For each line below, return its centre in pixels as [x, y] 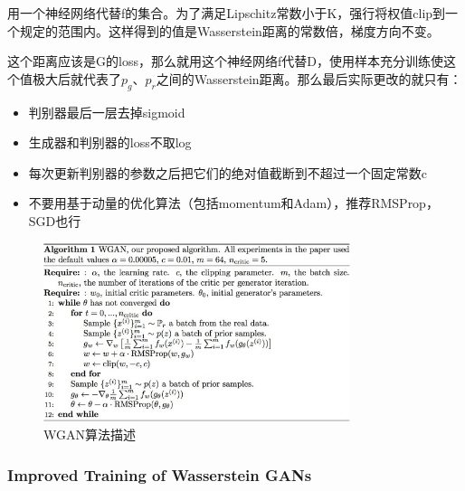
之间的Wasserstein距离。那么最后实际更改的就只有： [309, 78]
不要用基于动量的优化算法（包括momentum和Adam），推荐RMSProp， [233, 203]
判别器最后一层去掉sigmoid [107, 112]
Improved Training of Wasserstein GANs [160, 474]
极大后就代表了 [76, 78]
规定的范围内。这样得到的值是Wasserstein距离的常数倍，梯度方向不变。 [229, 30]
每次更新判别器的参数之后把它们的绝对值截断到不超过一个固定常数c [228, 172]
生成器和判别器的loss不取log [110, 142]
